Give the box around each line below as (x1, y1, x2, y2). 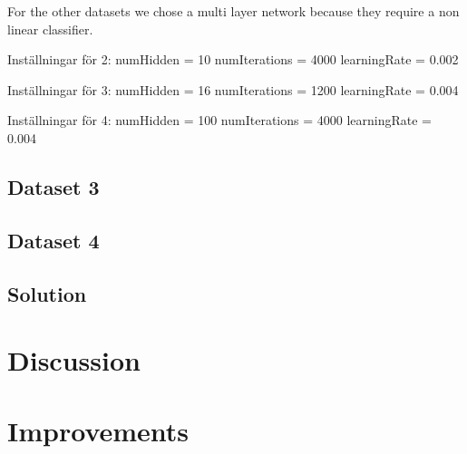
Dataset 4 (7, 226, 100, 254)
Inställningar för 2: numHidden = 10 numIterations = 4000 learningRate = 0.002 (7, 50, 459, 69)
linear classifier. (7, 19, 93, 38)
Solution (7, 279, 87, 307)
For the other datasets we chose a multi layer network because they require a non (7, 2, 460, 20)
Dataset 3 (7, 172, 100, 200)
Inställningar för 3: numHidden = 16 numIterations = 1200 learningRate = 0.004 (7, 80, 459, 99)
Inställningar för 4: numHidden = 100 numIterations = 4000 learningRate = (7, 111, 432, 130)
